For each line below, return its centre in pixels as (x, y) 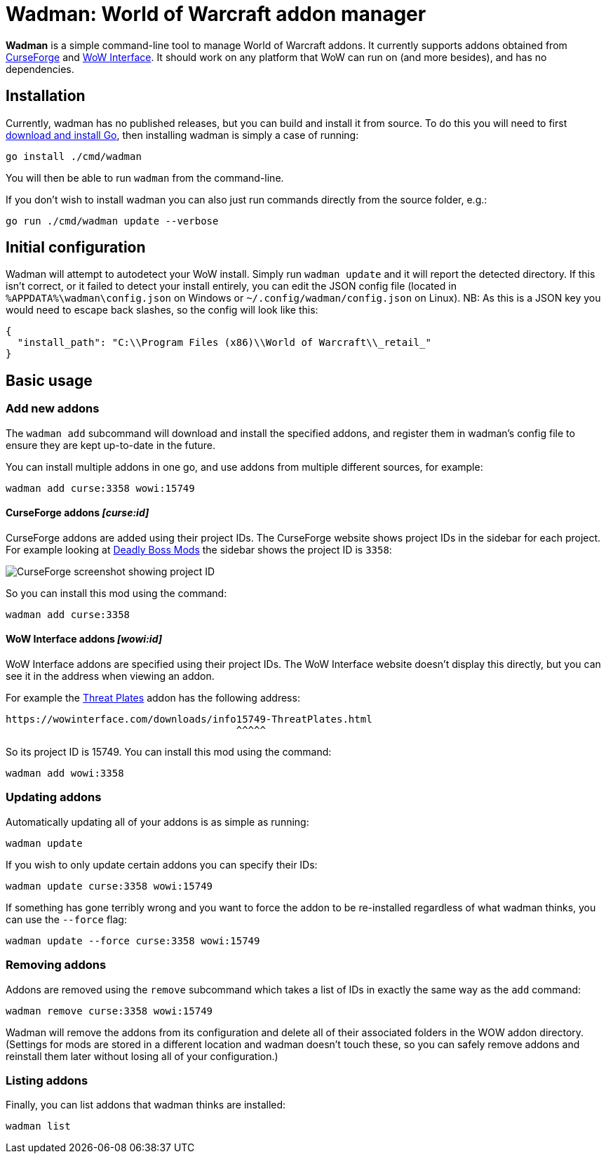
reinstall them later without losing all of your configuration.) (142, 1056)
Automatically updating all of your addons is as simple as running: (157, 822)
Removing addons (56, 965)
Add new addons (53, 409)
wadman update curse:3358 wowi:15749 (109, 886)
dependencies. (40, 69)
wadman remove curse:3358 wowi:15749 (109, 1011)
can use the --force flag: (66, 919)
